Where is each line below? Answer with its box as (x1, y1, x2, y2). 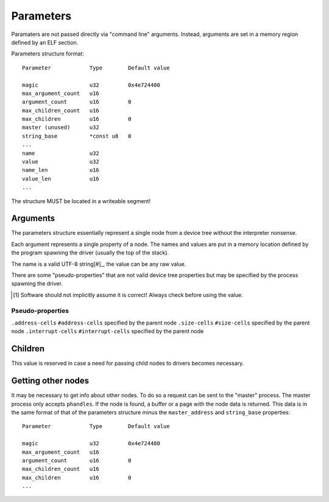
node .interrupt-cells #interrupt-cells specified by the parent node (11, 328, 204, 335)
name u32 (22, 149, 100, 157)
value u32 (22, 159, 100, 165)
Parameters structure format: (11, 50, 85, 57)
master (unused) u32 (22, 124, 100, 131)
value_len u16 (22, 175, 100, 182)
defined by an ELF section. (11, 38, 79, 46)
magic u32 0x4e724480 (22, 440, 161, 447)
